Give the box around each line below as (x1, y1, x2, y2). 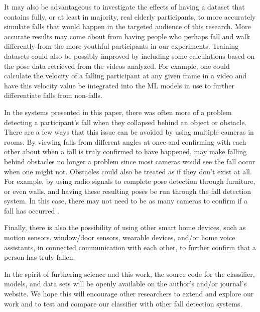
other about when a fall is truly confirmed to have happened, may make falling (4, 146, 247, 157)
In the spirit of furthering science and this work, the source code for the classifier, (4, 268, 255, 279)
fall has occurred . (4, 205, 59, 216)
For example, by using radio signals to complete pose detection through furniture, (4, 176, 255, 186)
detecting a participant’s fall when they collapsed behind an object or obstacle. (4, 117, 247, 127)
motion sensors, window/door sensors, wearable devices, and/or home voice (4, 232, 235, 243)
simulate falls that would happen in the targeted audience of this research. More (4, 21, 251, 32)
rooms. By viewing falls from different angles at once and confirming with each (4, 136, 246, 147)
